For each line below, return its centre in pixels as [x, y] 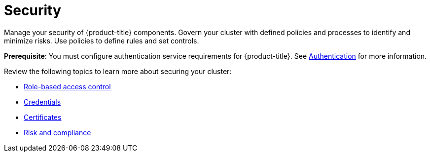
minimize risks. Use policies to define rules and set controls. [102, 40]
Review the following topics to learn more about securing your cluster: [118, 71]
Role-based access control [67, 86]
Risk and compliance [57, 132]
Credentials [42, 102]
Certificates [43, 117]
